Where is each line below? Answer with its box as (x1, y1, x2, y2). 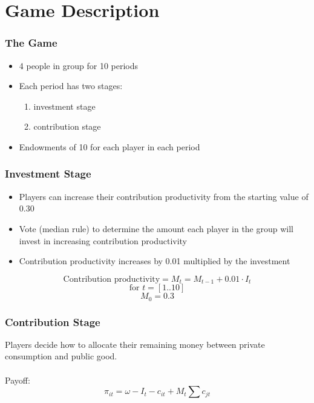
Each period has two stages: (19, 79, 123, 92)
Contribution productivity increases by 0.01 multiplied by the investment (19, 255, 290, 267)
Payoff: (5, 373, 30, 386)
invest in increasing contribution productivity (19, 234, 188, 247)
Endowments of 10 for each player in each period (19, 140, 200, 153)
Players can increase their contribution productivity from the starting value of (19, 190, 309, 202)
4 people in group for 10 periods (19, 59, 139, 72)
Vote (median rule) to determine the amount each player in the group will (19, 222, 294, 235)
